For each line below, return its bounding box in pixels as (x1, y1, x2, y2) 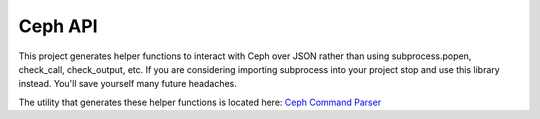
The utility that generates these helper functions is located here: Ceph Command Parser (18, 96, 382, 108)
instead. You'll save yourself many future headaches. (18, 78, 237, 90)
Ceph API (18, 15, 99, 37)
